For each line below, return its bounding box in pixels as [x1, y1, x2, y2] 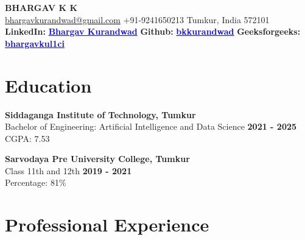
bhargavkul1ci [5, 37, 65, 49]
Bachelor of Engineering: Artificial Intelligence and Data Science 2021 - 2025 [5, 120, 297, 133]
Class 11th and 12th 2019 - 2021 [5, 164, 132, 177]
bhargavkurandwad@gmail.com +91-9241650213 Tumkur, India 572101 [5, 13, 270, 26]
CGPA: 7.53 [5, 132, 50, 144]
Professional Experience [5, 212, 209, 237]
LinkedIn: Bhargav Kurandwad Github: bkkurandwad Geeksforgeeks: [5, 25, 301, 38]
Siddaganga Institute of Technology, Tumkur [5, 108, 196, 121]
